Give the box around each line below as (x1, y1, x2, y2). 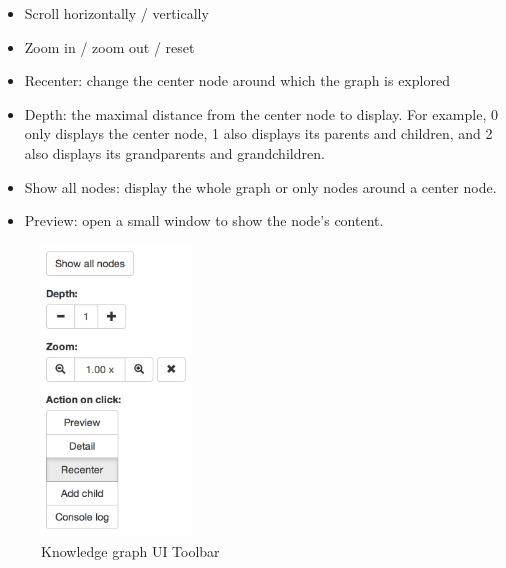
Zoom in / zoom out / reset (24, 36, 195, 57)
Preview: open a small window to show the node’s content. (24, 210, 384, 231)
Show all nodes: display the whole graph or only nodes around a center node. (24, 176, 497, 197)
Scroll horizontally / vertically (24, 3, 209, 23)
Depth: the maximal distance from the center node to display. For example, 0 (24, 103, 498, 124)
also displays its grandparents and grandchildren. (24, 142, 325, 163)
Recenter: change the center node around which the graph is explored (24, 70, 450, 91)
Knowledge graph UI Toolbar (41, 540, 220, 561)
